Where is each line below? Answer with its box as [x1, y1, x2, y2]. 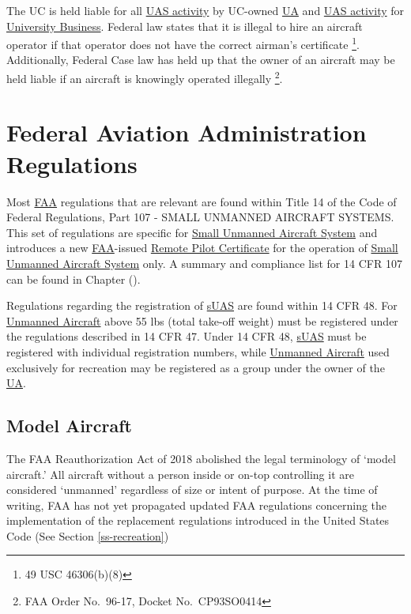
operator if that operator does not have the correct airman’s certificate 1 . [6, 34, 360, 52]
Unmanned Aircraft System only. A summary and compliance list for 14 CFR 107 [6, 254, 402, 271]
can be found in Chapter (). [6, 270, 141, 287]
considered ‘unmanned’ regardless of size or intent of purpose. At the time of [6, 481, 378, 498]
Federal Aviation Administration [6, 116, 367, 149]
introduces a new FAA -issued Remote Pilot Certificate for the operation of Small [6, 239, 398, 256]
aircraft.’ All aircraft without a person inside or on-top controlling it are [6, 465, 354, 482]
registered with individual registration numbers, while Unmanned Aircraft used [6, 343, 390, 360]
